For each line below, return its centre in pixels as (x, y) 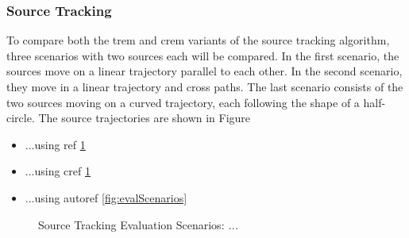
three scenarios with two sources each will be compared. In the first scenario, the (203, 55)
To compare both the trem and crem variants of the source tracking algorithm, (198, 40)
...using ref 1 (55, 144)
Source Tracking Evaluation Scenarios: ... (139, 224)
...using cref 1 (58, 171)
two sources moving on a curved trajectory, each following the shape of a (183, 102)
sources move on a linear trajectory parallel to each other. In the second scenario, (204, 71)
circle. (21, 118)
